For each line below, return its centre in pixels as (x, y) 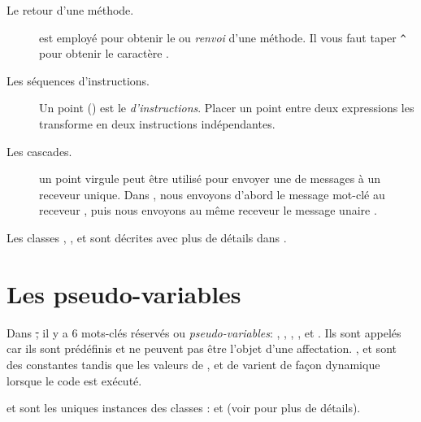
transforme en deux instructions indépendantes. (157, 124)
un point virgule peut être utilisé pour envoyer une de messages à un (210, 178)
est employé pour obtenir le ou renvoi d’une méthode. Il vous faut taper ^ (223, 37)
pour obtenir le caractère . (104, 53)
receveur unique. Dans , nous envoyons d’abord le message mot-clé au (212, 194)
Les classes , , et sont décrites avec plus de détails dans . (147, 237)
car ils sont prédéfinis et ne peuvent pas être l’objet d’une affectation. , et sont (202, 348)
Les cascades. (39, 151)
